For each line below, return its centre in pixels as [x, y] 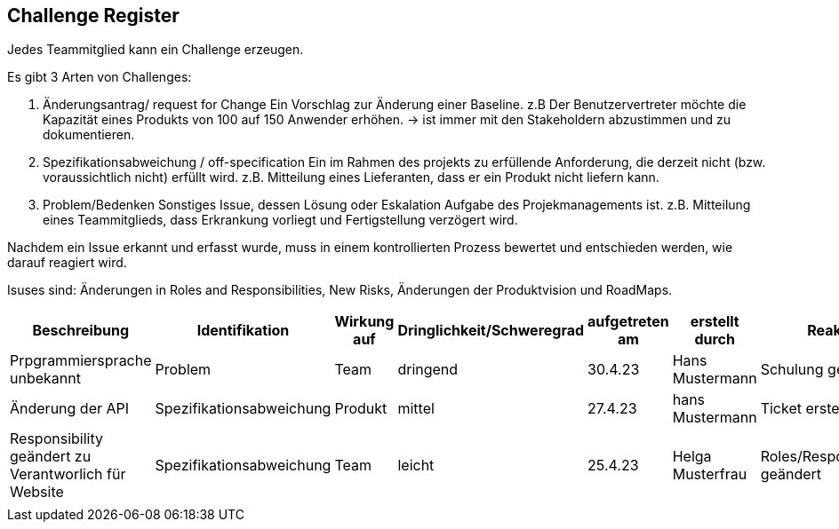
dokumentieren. [89, 135]
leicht [416, 466]
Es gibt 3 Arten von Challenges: [100, 77]
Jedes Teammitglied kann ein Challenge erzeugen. [156, 50]
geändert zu [51, 457]
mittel [416, 409]
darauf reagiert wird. [67, 263]
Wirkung [364, 322]
